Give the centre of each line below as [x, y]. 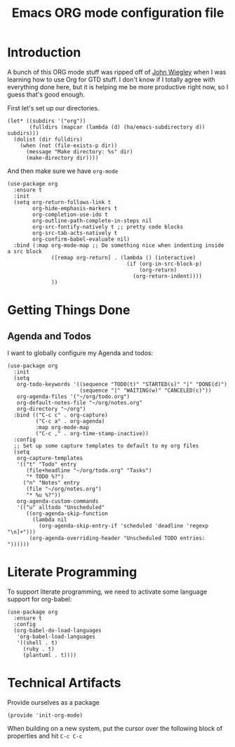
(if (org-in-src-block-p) [164, 264]
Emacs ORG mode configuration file [118, 13]
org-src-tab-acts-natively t [75, 233]
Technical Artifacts [64, 683]
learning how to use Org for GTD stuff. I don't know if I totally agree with [111, 79]
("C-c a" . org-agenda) [70, 421]
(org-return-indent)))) [167, 276]
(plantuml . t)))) [50, 655]
